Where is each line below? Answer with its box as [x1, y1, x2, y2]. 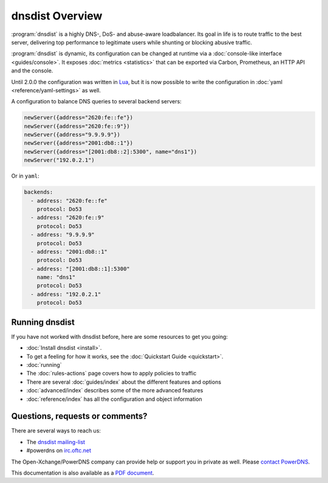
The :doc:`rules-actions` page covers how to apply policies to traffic [26, 370, 197, 377]
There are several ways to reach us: [11, 427, 101, 434]
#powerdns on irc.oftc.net [26, 447, 91, 454]
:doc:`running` [26, 361, 62, 368]
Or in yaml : [11, 172, 39, 179]
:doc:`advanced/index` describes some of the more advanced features [26, 387, 203, 394]
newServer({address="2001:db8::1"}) [24, 140, 134, 147]
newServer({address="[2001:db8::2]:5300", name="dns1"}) [24, 148, 197, 155]
